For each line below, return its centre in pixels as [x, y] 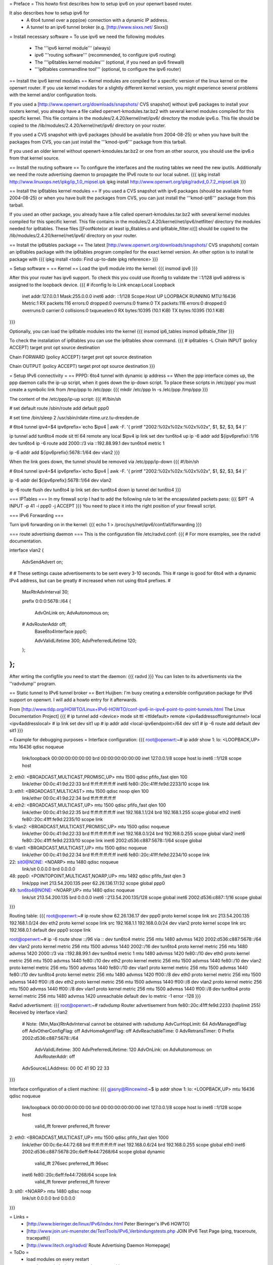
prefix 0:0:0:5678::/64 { [47, 601]
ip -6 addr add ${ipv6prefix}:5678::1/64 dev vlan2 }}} [65, 452]
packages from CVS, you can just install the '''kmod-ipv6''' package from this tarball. [98, 142]
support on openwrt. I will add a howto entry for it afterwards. [73, 700]
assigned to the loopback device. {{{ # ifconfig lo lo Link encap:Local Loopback [92, 285]
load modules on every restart [58, 1259]
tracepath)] [38, 1238]
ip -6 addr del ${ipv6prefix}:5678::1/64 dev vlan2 [60, 480]
